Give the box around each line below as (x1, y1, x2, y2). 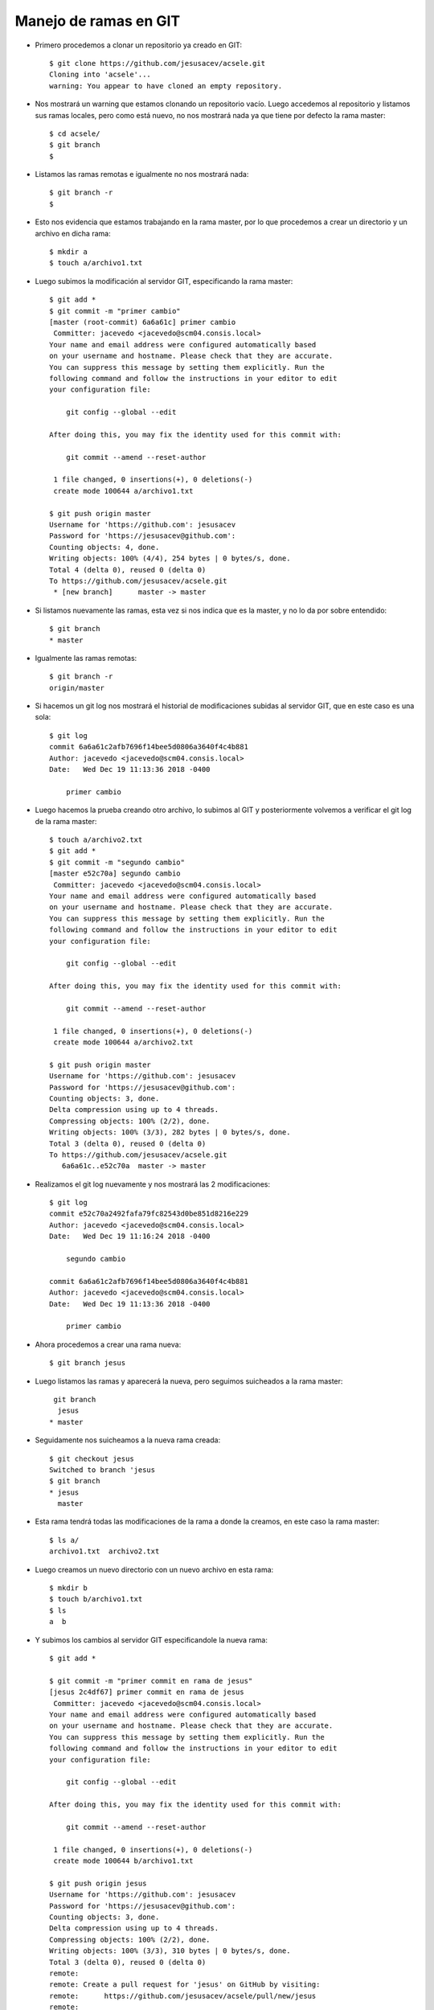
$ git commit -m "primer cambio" (49, 306, 181, 315)
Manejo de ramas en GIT (14, 12, 181, 30)
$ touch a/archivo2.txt (49, 835, 143, 844)
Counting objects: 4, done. (49, 543, 160, 552)
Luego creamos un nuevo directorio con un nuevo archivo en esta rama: (35, 1565, 274, 1574)
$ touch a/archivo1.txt (49, 258, 143, 268)
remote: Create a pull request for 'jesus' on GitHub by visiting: (49, 1980, 321, 1989)
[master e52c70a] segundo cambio (49, 869, 181, 878)
